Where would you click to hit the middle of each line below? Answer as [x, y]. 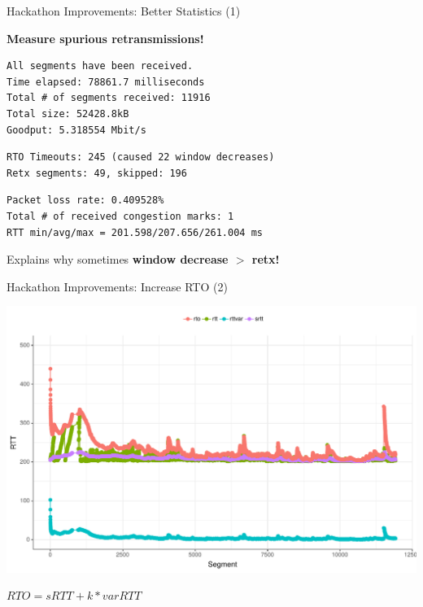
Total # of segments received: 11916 [109, 98]
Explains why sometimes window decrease [118, 259]
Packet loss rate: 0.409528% [85, 201]
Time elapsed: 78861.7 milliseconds [106, 82]
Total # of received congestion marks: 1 [120, 216]
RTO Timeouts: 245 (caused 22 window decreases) [141, 157]
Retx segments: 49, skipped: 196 [97, 173]
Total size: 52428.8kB [68, 114]
